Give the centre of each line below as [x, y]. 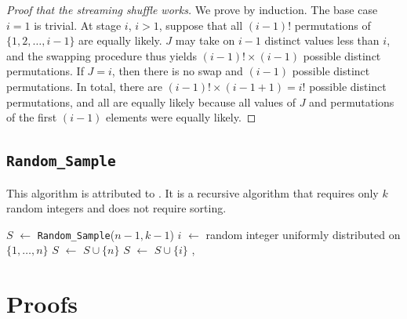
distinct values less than [322, 40]
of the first [32, 117]
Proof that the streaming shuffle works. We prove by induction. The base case [192, 9]
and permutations [352, 101]
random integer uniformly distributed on [303, 234]
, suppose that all [201, 25]
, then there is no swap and [177, 71]
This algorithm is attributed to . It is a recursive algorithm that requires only [193, 192]
